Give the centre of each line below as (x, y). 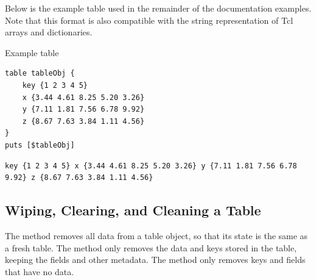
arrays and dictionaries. (49, 32)
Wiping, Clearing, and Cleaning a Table (133, 210)
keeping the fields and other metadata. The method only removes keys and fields (155, 260)
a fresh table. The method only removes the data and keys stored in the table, (151, 247)
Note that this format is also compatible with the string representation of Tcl (149, 20)
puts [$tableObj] (40, 145)
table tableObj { (40, 74)
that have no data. (40, 271)
